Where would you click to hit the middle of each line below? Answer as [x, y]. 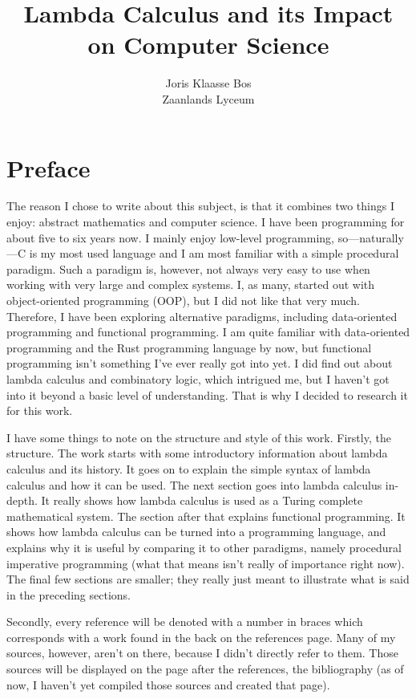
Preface [48, 167]
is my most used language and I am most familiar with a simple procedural [214, 253]
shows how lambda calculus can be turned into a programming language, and [196, 532]
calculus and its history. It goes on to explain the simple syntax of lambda [189, 468]
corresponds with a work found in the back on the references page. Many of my [201, 637]
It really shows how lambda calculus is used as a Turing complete [202, 500]
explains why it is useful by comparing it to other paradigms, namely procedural [204, 547]
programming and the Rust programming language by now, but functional [189, 347]
